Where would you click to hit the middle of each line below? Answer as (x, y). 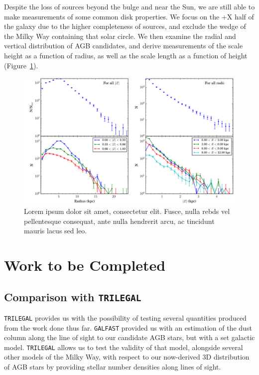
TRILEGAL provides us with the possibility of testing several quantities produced (125, 317)
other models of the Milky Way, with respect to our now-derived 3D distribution (127, 357)
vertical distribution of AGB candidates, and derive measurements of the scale (124, 46)
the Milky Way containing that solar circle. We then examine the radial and (120, 36)
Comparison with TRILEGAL (73, 296)
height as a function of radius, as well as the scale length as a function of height (126, 55)
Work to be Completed (85, 265)
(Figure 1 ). (21, 65)
